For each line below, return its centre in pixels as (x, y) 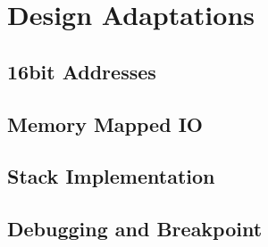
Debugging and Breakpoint (135, 229)
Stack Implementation (111, 176)
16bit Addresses (82, 71)
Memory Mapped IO (105, 123)
